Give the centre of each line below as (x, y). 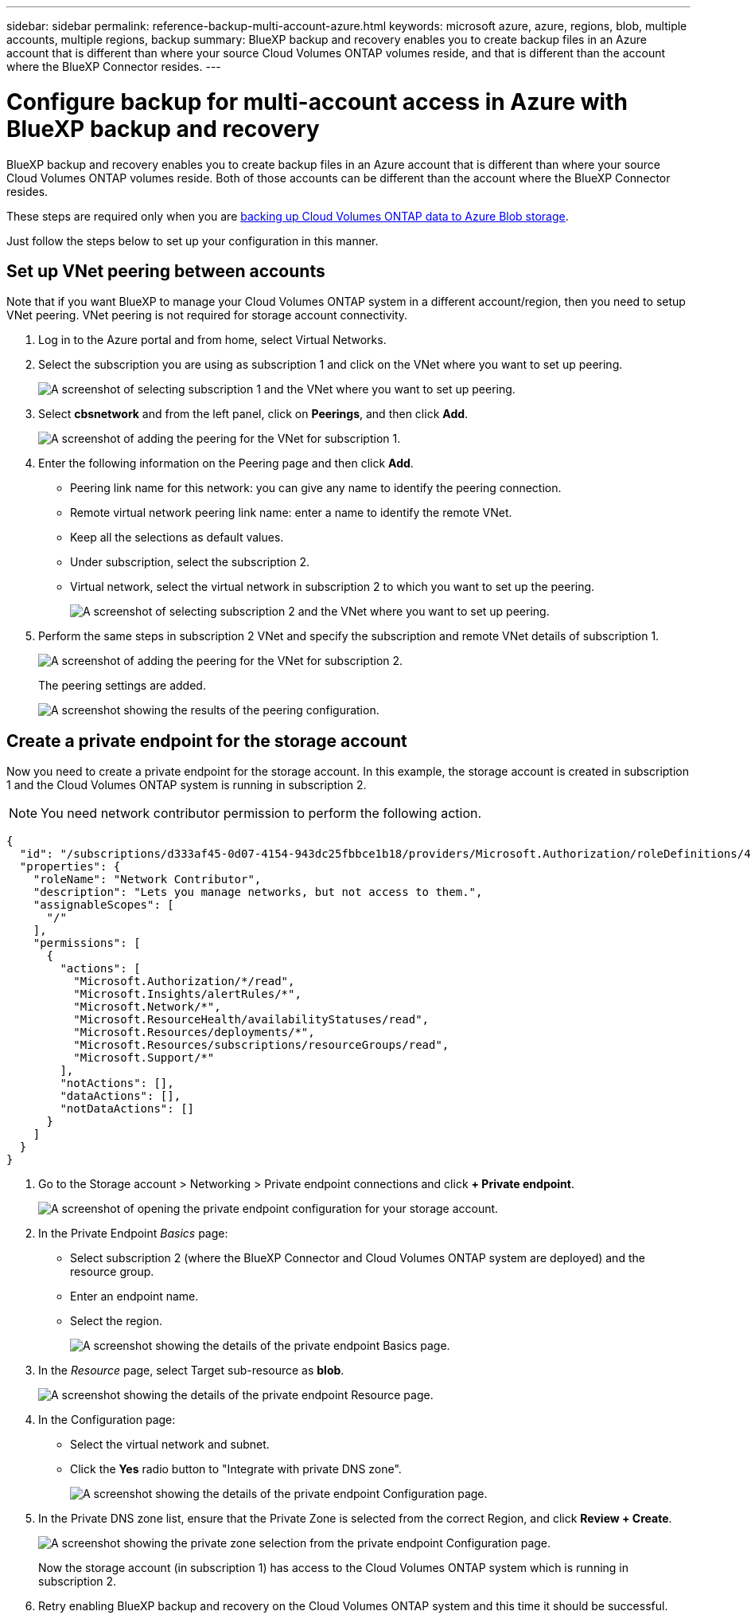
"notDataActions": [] (127, 1109)
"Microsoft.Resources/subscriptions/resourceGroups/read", (261, 1045)
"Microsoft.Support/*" (144, 1058)
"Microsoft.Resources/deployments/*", (194, 1032)
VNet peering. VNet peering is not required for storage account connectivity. (207, 315)
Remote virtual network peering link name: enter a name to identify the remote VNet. (291, 513)
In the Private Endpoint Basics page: (133, 1234)
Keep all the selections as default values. (177, 538)
